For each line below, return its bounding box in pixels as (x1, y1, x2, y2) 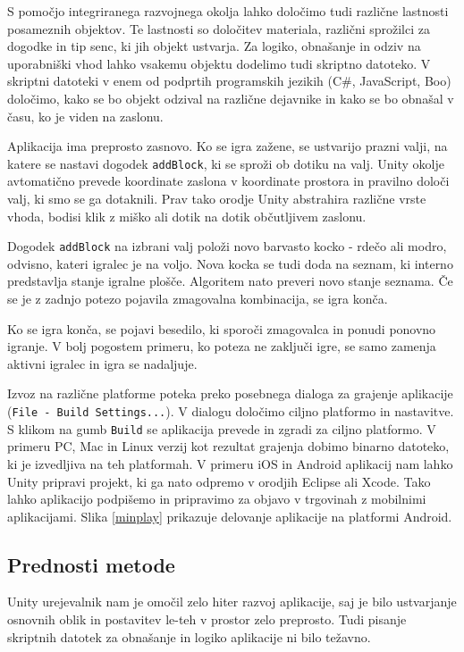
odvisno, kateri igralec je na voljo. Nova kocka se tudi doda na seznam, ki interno (7, 254, 453, 272)
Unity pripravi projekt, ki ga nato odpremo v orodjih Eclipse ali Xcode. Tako (7, 472, 431, 490)
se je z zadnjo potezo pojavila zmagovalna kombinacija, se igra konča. (7, 289, 388, 308)
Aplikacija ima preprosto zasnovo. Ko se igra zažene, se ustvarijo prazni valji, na (7, 137, 448, 155)
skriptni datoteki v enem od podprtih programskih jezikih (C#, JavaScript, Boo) (7, 71, 451, 90)
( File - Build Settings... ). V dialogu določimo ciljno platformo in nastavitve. (7, 402, 454, 420)
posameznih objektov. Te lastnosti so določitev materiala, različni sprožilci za (7, 19, 430, 38)
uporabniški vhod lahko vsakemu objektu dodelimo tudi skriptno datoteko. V (7, 54, 431, 72)
